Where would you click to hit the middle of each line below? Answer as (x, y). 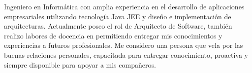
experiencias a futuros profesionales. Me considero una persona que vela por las (124, 45)
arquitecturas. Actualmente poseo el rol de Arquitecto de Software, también (118, 26)
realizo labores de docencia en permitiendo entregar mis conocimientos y (113, 35)
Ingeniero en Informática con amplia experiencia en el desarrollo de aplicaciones (124, 6)
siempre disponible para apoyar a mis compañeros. (80, 64)
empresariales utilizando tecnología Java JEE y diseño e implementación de (118, 16)
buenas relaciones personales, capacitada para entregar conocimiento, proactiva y (126, 55)
